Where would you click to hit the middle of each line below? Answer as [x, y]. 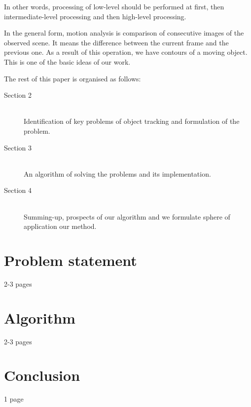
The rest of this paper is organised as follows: [72, 78]
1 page [14, 399]
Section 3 [18, 147]
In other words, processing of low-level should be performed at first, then [114, 6]
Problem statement [71, 260]
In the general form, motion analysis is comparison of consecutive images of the [124, 33]
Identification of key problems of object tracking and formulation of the [132, 121]
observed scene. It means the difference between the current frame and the [116, 42]
